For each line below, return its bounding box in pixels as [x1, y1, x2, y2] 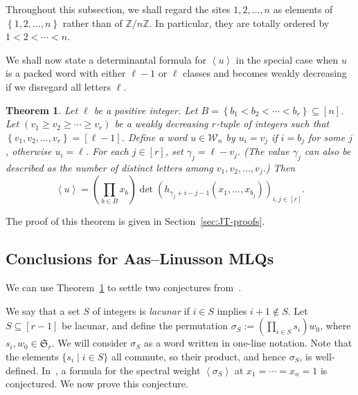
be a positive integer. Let [93, 102, 198, 117]
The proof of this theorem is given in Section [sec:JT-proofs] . [6, 214, 265, 228]
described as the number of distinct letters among [6, 160, 213, 174]
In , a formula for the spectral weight [42, 362, 201, 377]
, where [320, 318, 351, 333]
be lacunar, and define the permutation [62, 318, 229, 333]
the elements [6, 349, 59, 364]
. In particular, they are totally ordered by [149, 15, 330, 30]
